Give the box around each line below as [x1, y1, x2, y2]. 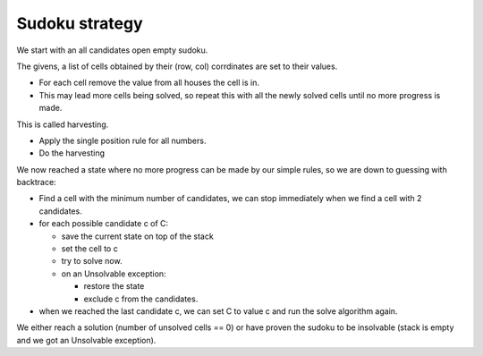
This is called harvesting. [16, 119, 109, 130]
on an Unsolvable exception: [61, 268, 166, 279]
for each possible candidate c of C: [38, 218, 169, 229]
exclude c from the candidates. [83, 293, 199, 304]
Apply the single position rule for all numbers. [38, 135, 207, 146]
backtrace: [16, 177, 57, 188]
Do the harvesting [38, 148, 105, 158]
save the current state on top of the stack [61, 231, 214, 242]
